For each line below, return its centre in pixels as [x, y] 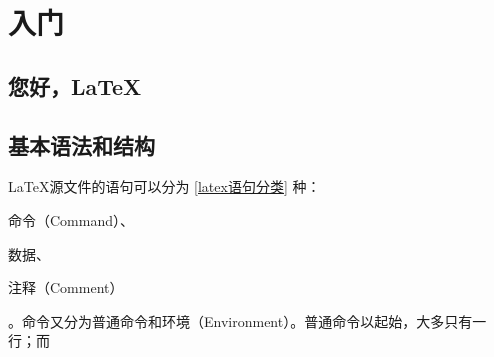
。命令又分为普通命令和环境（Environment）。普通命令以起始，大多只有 [240, 320]
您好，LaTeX [75, 85]
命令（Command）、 [71, 219]
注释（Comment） [66, 287]
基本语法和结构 [81, 144]
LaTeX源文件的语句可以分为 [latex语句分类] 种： [164, 186]
